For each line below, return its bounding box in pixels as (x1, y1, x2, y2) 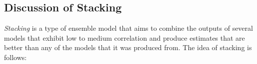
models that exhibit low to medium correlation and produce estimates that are (4, 32, 245, 43)
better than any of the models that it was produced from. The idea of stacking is (4, 42, 252, 53)
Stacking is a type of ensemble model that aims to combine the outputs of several (4, 23, 253, 33)
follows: (4, 52, 27, 62)
